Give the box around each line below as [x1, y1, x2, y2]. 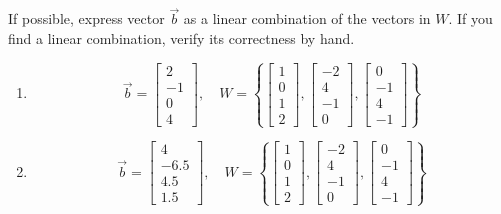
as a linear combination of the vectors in [183, 8, 431, 29]
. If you [448, 8, 493, 29]
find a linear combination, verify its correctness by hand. [8, 27, 355, 48]
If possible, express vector [8, 8, 165, 29]
